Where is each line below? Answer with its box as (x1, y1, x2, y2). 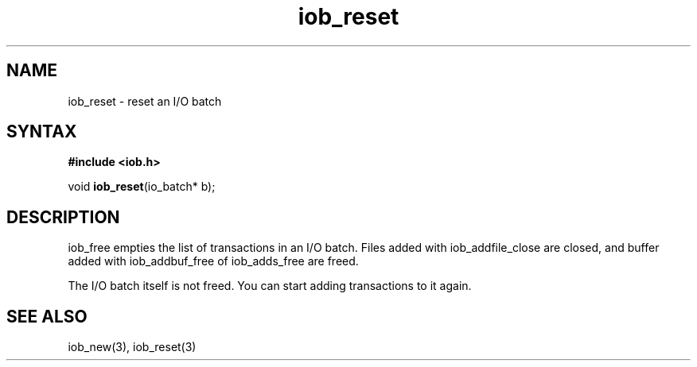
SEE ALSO (6, 306, 88, 326)
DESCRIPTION (6, 207, 120, 227)
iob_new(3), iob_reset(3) (68, 340, 197, 354)
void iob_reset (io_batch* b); (68, 180, 216, 194)
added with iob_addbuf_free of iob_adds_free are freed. (68, 254, 359, 268)
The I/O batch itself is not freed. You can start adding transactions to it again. (68, 279, 472, 293)
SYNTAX (6, 122, 77, 142)
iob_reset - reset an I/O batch (68, 94, 222, 108)
